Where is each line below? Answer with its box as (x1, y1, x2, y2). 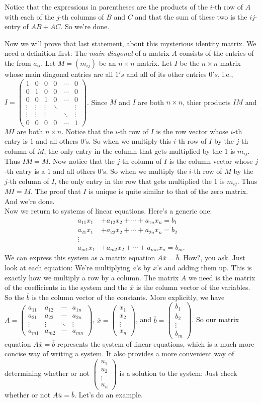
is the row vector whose (156, 126, 228, 136)
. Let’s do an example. (74, 389, 143, 399)
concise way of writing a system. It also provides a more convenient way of (5, 348, 234, 359)
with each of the (5, 11, 54, 22)
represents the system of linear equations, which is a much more (57, 338, 254, 349)
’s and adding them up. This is (157, 262, 252, 272)
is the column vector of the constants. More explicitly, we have (32, 291, 225, 302)
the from (5, 57, 31, 68)
